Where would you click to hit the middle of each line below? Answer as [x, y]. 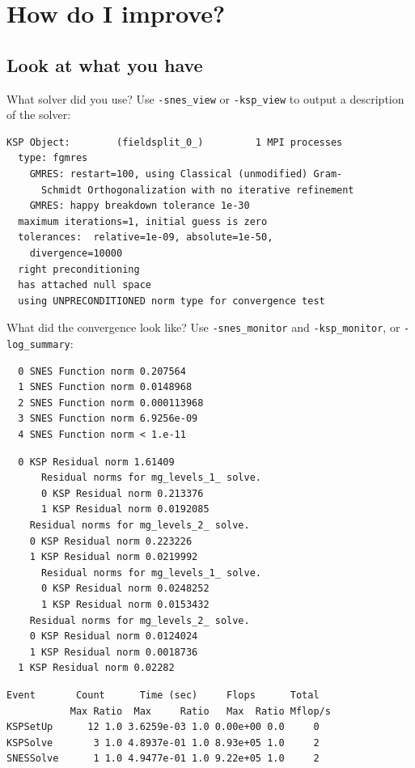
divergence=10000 [76, 253]
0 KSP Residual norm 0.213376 [122, 493]
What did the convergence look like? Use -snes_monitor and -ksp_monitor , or [203, 327]
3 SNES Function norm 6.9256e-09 [108, 419]
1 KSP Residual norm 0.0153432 [125, 604]
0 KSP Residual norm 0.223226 [111, 541]
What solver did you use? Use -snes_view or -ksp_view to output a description [205, 98]
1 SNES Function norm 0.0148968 [105, 387]
